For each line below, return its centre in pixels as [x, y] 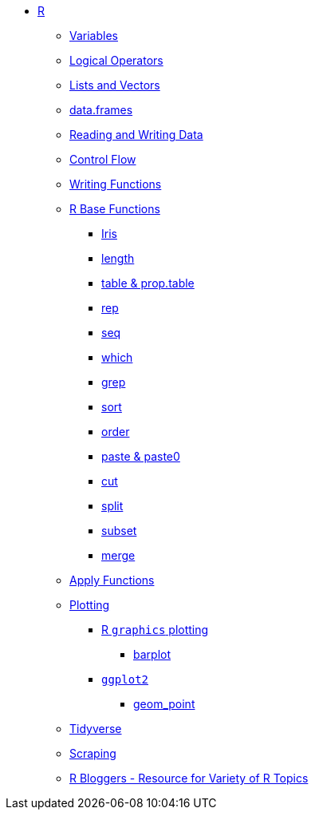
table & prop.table [148, 283]
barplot [152, 654]
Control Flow [103, 159]
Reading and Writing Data [136, 135]
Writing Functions [116, 184]
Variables [94, 36]
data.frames [101, 110]
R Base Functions [115, 209]
